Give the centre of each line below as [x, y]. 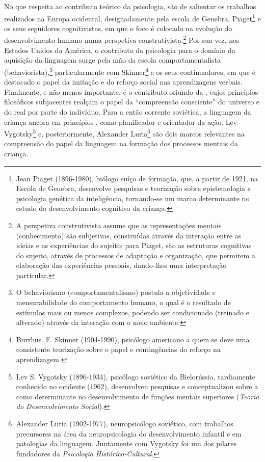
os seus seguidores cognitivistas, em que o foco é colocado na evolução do [118, 28]
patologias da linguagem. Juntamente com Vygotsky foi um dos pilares [126, 443]
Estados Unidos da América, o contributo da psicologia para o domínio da [120, 50]
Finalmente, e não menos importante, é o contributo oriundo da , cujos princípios [131, 91]
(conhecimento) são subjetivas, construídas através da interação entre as [129, 235]
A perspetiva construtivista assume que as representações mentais [119, 225]
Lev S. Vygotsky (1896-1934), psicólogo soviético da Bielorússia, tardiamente [136, 376]
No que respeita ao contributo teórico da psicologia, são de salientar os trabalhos [130, 6]
